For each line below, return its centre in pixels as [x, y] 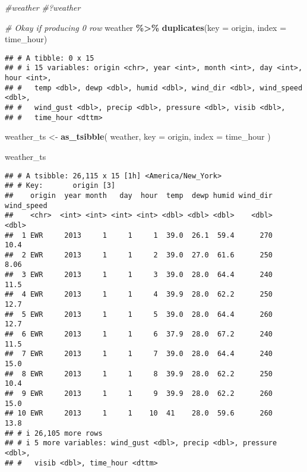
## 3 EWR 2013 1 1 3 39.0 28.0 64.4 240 [139, 275]
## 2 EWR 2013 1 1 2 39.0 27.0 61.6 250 [139, 255]
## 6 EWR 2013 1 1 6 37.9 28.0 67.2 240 [139, 334]
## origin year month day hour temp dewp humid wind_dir [139, 195]
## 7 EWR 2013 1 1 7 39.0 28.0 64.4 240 [139, 354]
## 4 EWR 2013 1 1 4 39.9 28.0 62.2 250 [139, 295]
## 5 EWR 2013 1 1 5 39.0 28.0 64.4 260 [139, 314]
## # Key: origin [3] [60, 186]
